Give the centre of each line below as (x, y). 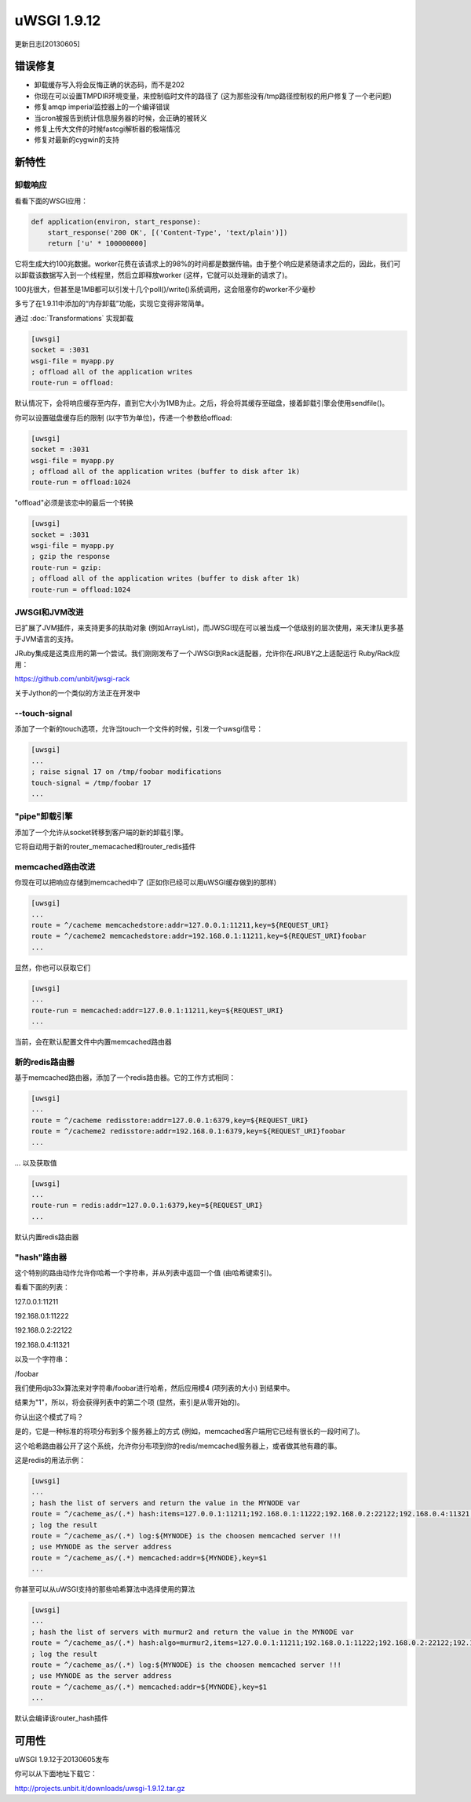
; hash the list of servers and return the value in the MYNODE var (166, 1503)
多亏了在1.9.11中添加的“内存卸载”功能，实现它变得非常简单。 (111, 304)
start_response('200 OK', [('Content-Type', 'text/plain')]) (168, 232)
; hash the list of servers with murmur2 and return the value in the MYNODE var (193, 1632)
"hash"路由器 (40, 1257)
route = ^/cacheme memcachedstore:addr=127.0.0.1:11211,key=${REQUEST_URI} (180, 925)
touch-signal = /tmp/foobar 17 (91, 782)
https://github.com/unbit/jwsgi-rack (72, 678)
